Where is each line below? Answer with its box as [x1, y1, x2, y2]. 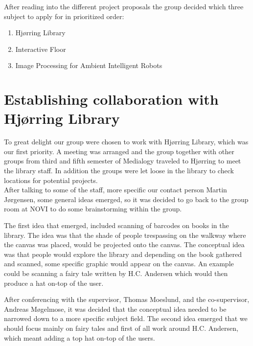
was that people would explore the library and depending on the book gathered [4, 249, 242, 259]
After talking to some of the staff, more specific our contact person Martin [4, 185, 227, 195]
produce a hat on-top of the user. [4, 277, 104, 288]
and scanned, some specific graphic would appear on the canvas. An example [4, 258, 234, 269]
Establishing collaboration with [4, 89, 219, 109]
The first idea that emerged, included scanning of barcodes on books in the [4, 220, 229, 231]
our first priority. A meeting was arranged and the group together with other [4, 146, 234, 156]
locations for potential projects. [4, 175, 98, 185]
